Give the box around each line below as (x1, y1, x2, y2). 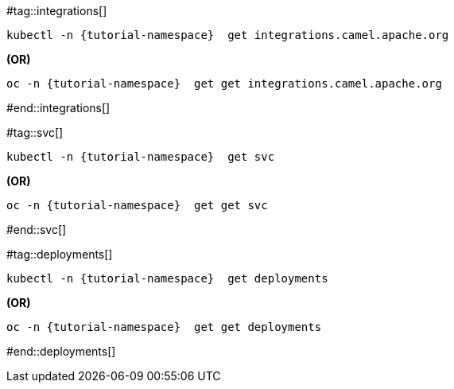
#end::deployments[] (6, 344, 116, 358)
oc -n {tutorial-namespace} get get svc (6, 199, 268, 212)
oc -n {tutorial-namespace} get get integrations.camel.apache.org (6, 77, 442, 90)
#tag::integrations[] (6, 4, 107, 18)
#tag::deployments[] (6, 247, 113, 261)
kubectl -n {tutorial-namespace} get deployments (6, 272, 328, 285)
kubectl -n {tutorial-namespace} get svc (6, 150, 275, 163)
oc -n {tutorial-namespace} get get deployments (6, 321, 322, 333)
